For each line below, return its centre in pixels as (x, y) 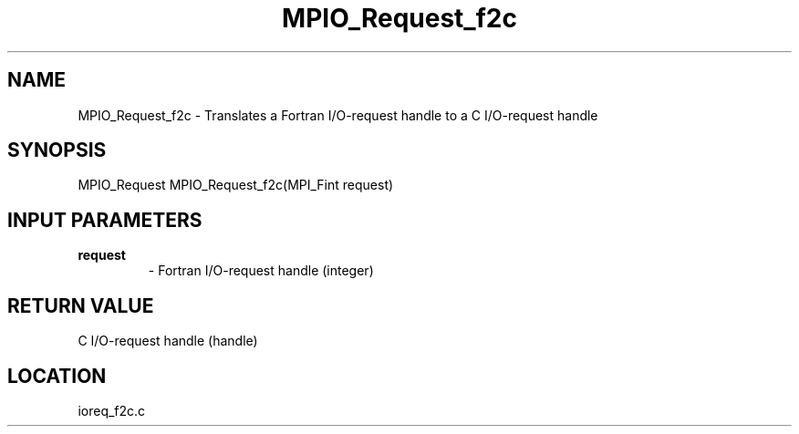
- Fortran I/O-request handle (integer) (261, 271)
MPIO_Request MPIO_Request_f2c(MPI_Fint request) (236, 185)
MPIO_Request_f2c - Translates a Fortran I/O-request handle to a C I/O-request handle (338, 115)
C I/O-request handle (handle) (168, 341)
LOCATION (57, 376)
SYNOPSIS (57, 150)
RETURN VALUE (81, 305)
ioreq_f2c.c (112, 410)
